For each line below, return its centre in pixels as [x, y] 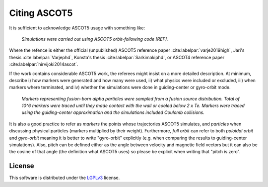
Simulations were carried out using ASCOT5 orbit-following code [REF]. [95, 39]
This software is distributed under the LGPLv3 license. [65, 178]
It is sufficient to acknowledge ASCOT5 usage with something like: [77, 28]
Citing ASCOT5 [41, 13]
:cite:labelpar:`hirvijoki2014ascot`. [44, 64]
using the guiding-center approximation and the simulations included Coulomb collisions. [113, 112]
